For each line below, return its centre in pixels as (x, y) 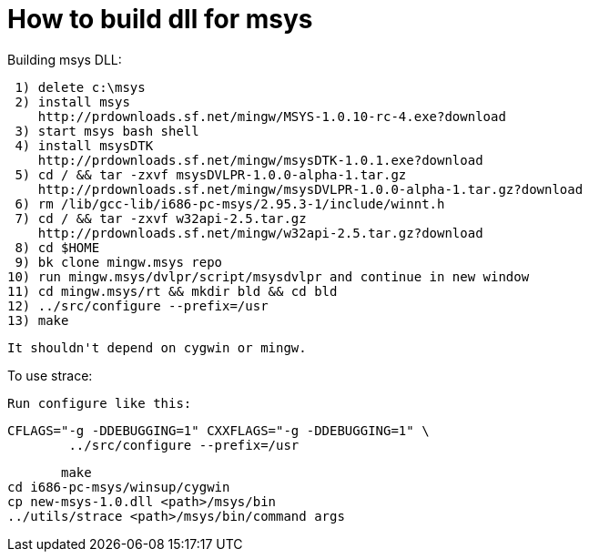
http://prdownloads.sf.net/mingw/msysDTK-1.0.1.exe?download (260, 160)
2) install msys (72, 102)
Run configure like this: (100, 403)
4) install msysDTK (84, 145)
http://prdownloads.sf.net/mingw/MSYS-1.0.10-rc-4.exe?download (272, 116)
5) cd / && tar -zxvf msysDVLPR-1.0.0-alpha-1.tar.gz (211, 174)
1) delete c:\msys (80, 87)
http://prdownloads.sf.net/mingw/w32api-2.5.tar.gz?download (260, 233)
